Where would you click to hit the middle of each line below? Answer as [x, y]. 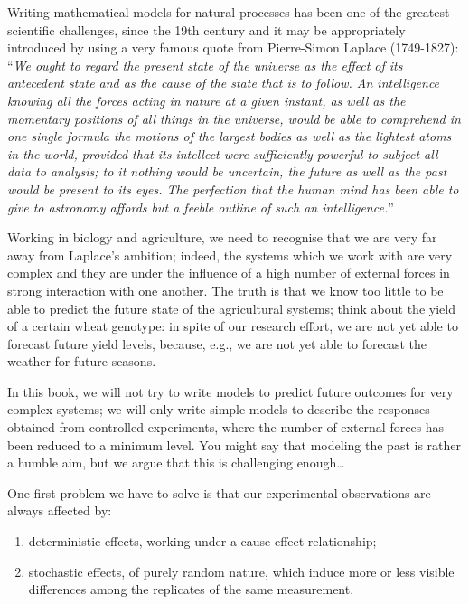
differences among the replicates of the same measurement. [191, 589]
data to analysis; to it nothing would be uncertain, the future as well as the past [227, 171]
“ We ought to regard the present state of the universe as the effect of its [205, 65]
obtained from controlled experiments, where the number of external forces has [226, 427]
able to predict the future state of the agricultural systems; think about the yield [231, 308]
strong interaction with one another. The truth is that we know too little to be [225, 290]
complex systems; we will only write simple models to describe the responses [219, 409]
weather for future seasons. [82, 361]
